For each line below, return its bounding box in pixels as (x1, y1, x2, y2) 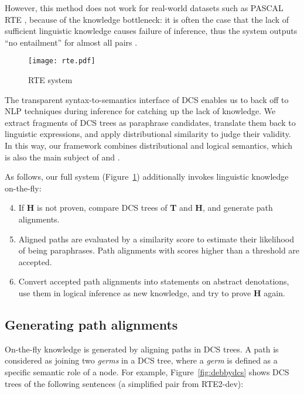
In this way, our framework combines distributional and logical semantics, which (5, 139, 292, 151)
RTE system (28, 74, 73, 86)
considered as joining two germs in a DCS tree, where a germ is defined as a (5, 354, 278, 366)
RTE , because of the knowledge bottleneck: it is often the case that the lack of (5, 13, 289, 25)
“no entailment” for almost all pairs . (5, 36, 138, 48)
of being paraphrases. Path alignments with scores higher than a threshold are (18, 244, 300, 256)
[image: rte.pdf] (28, 57, 95, 66)
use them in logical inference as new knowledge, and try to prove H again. (18, 286, 285, 299)
